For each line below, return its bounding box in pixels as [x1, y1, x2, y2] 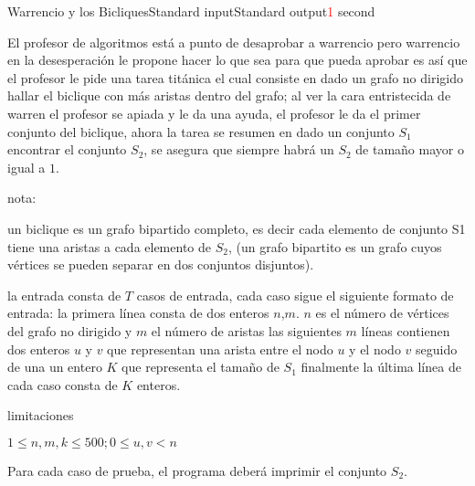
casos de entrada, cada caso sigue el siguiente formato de [136, 285, 454, 304]
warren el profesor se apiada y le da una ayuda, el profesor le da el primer [7, 103, 421, 122]
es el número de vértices [315, 303, 449, 322]
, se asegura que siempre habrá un [143, 140, 334, 159]
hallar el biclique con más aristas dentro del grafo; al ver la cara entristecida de [7, 86, 451, 105]
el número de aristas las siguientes [151, 321, 342, 340]
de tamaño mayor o [355, 140, 464, 159]
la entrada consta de [7, 285, 121, 304]
